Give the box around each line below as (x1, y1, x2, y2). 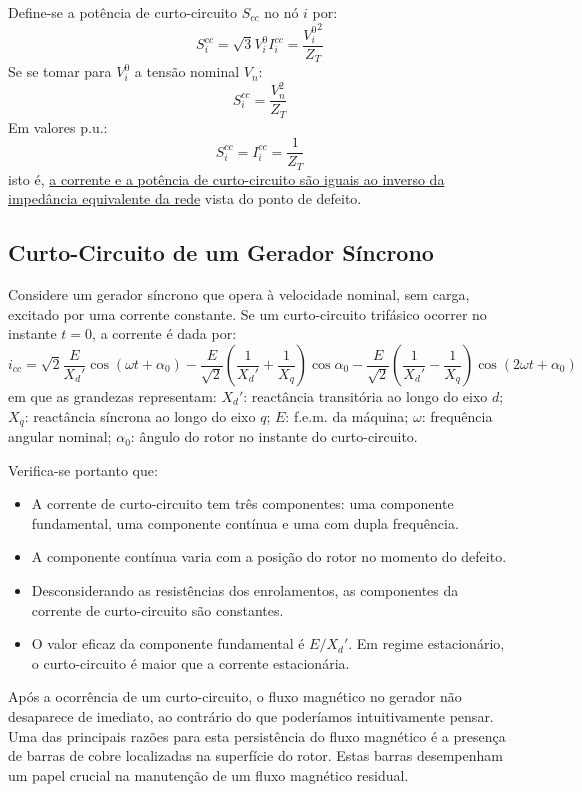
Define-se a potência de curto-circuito (8, 2, 237, 22)
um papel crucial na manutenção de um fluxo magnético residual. (8, 764, 409, 785)
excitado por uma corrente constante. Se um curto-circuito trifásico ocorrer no (8, 303, 487, 324)
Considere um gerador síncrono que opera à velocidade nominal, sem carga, (8, 284, 470, 305)
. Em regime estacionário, (348, 633, 505, 654)
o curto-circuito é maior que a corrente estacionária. (31, 652, 350, 673)
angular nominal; (8, 426, 112, 447)
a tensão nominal (134, 61, 240, 82)
